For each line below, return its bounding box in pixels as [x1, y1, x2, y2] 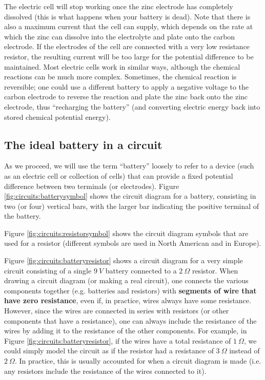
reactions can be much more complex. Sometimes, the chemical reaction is [4, 71, 237, 82]
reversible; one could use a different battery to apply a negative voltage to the [4, 81, 249, 92]
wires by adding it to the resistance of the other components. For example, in [4, 325, 247, 336]
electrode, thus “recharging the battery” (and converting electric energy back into [4, 101, 260, 112]
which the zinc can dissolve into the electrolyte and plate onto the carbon [4, 31, 235, 41]
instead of [229, 345, 260, 356]
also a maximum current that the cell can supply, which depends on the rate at [4, 21, 253, 32]
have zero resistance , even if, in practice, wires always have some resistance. [4, 295, 251, 306]
